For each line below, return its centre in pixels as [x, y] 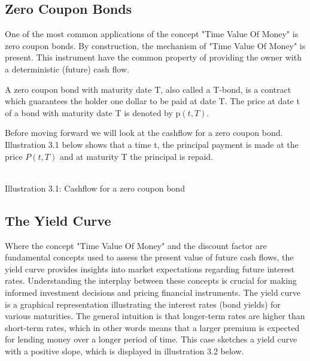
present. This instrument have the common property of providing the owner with [153, 57]
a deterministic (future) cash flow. [67, 69]
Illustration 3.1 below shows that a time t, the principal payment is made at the [152, 144]
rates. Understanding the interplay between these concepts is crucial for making [151, 280]
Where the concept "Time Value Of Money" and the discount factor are [136, 245]
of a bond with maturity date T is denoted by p [93, 112]
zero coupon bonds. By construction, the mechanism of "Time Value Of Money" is [155, 45]
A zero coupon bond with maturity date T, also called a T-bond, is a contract [148, 89]
